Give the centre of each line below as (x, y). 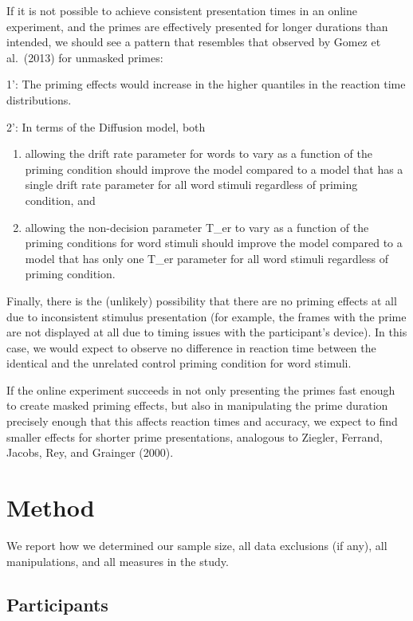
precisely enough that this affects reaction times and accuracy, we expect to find (202, 421)
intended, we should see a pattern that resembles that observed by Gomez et (194, 42)
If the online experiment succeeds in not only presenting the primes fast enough (201, 389)
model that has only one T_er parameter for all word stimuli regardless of (206, 258)
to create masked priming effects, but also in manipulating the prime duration (197, 405)
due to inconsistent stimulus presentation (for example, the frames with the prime (206, 316)
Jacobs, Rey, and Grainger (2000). (90, 452)
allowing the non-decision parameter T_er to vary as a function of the (197, 227)
